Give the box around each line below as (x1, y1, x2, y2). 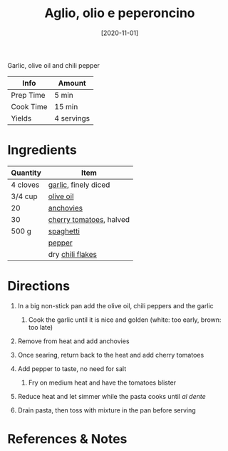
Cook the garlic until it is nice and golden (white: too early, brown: (28, 315, 222, 324)
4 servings (54, 113, 90, 123)
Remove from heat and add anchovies (17, 337, 130, 345)
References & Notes (7, 431, 128, 447)
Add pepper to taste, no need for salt (17, 364, 127, 373)
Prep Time (11, 90, 46, 100)
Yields (11, 113, 32, 123)
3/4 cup (11, 191, 38, 201)
